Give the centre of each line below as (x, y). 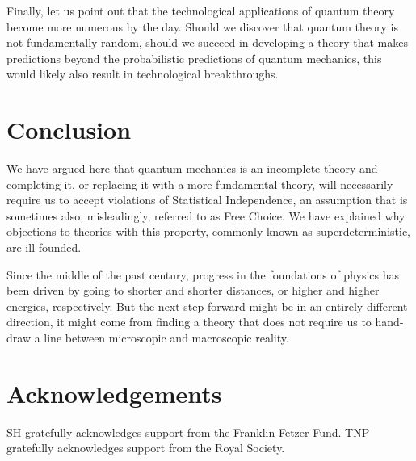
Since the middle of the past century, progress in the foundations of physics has (203, 274)
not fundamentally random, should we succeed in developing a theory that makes (207, 42)
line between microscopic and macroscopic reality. (166, 338)
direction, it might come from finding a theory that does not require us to (189, 322)
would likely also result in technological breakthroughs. (143, 74)
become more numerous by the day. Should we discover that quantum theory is (202, 26)
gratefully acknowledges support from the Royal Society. (146, 448)
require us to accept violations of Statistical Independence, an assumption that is (207, 200)
